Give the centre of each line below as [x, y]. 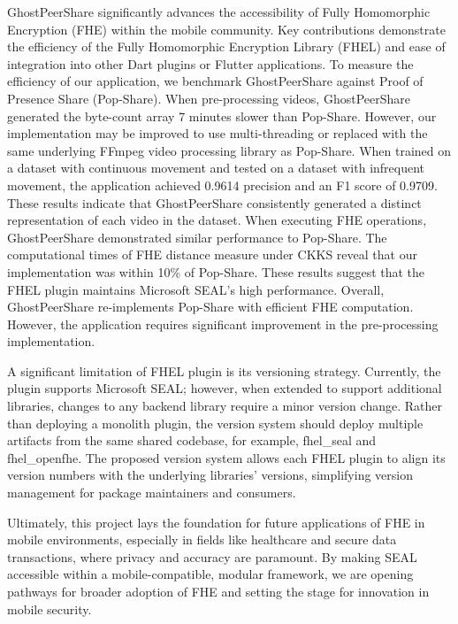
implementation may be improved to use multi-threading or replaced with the [218, 133]
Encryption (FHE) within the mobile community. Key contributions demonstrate [226, 29]
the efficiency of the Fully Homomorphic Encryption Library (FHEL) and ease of [226, 46]
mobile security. [50, 609]
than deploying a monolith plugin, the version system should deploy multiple [215, 423]
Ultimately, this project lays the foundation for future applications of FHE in [216, 522]
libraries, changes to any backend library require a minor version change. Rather [225, 406]
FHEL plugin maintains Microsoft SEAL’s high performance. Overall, [196, 289]
